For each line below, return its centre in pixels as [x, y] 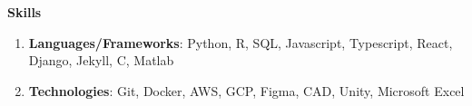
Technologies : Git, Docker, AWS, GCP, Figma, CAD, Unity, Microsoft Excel [246, 90]
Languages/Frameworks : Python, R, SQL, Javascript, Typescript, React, [241, 42]
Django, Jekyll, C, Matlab [101, 60]
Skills [25, 12]
